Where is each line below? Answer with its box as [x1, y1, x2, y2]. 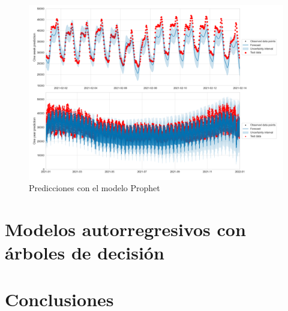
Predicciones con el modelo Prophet [29, 182, 160, 194]
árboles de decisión [5, 240, 164, 265]
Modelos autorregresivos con [5, 216, 246, 241]
